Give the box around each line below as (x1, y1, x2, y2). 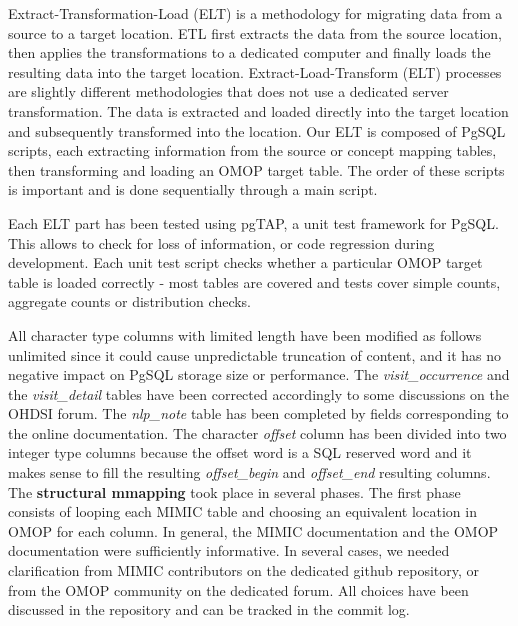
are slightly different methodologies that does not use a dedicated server (8, 81, 449, 102)
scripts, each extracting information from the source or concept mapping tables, (8, 140, 497, 161)
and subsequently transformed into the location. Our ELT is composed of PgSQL (8, 120, 506, 141)
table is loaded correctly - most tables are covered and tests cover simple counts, (8, 271, 501, 292)
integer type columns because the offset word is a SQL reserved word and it (8, 442, 472, 463)
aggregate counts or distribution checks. (8, 291, 252, 312)
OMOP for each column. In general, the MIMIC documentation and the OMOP (8, 520, 499, 541)
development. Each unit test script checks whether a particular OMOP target (8, 252, 483, 273)
